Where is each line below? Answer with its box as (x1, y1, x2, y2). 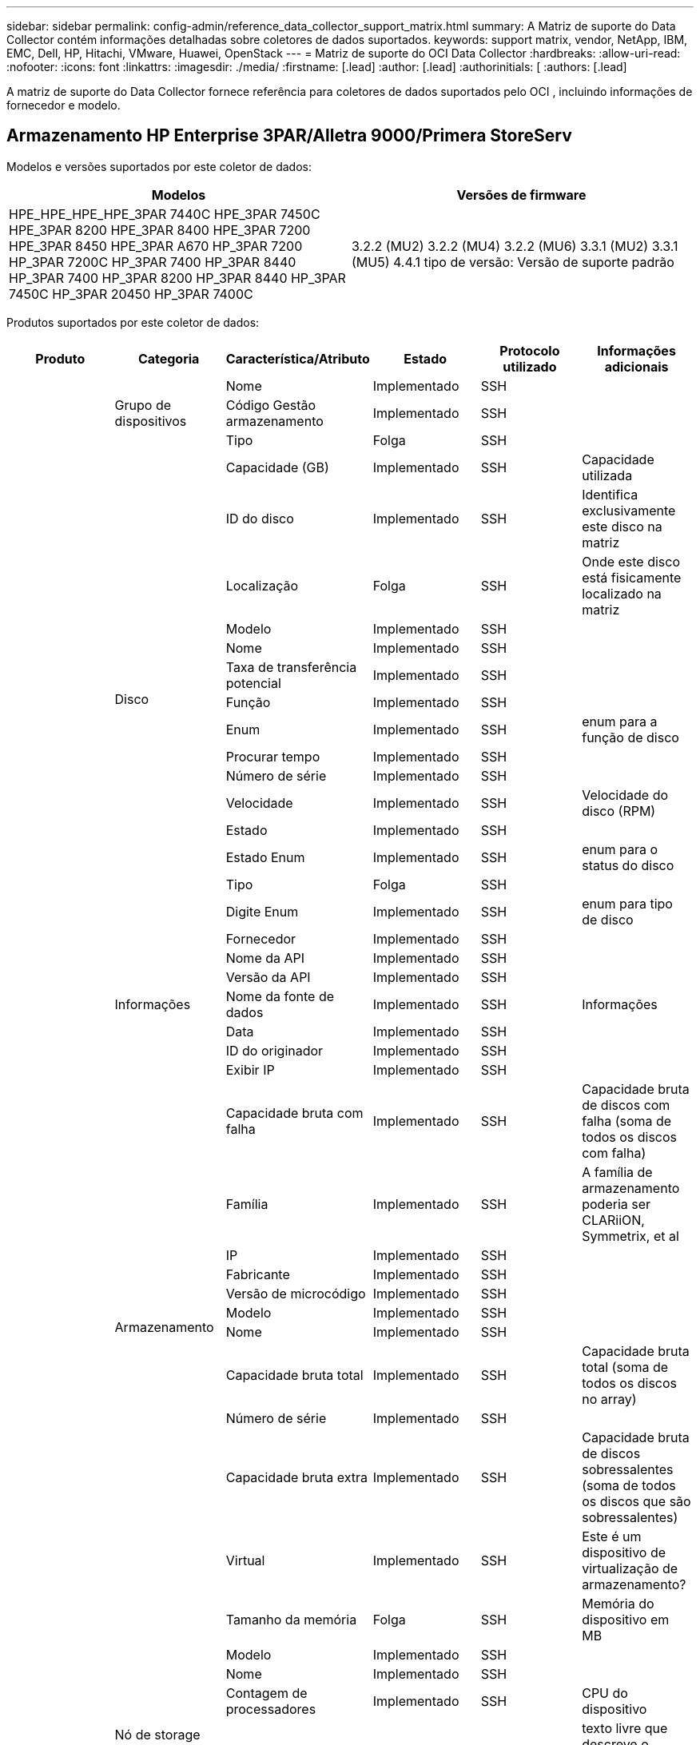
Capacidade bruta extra (225, 1469, 368, 1485)
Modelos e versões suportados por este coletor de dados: (6, 159, 312, 173)
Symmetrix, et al (582, 1227, 679, 1244)
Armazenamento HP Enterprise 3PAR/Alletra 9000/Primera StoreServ (6, 125, 572, 146)
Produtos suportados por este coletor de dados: (6, 315, 260, 329)
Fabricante (225, 1266, 290, 1282)
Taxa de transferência (225, 658, 357, 675)
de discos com (582, 1096, 670, 1113)
